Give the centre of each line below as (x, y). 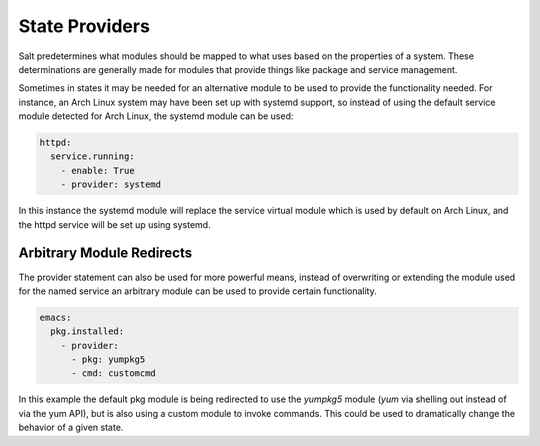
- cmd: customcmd (114, 373)
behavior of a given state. (71, 427)
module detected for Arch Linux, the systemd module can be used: (156, 116)
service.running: (92, 156)
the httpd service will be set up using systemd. (114, 224)
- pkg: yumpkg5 (108, 359)
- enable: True (97, 170)
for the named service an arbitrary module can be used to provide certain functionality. (197, 291)
